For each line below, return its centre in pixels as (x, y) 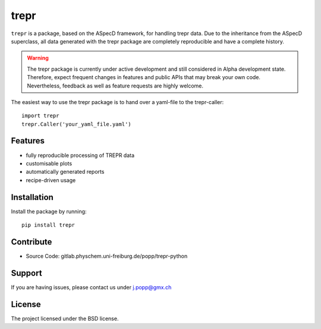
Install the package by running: (49, 211)
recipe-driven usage (51, 180)
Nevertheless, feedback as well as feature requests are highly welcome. (115, 86)
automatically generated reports (65, 172)
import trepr (40, 116)
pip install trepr (48, 225)
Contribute (32, 242)
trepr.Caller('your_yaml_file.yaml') (77, 124)
